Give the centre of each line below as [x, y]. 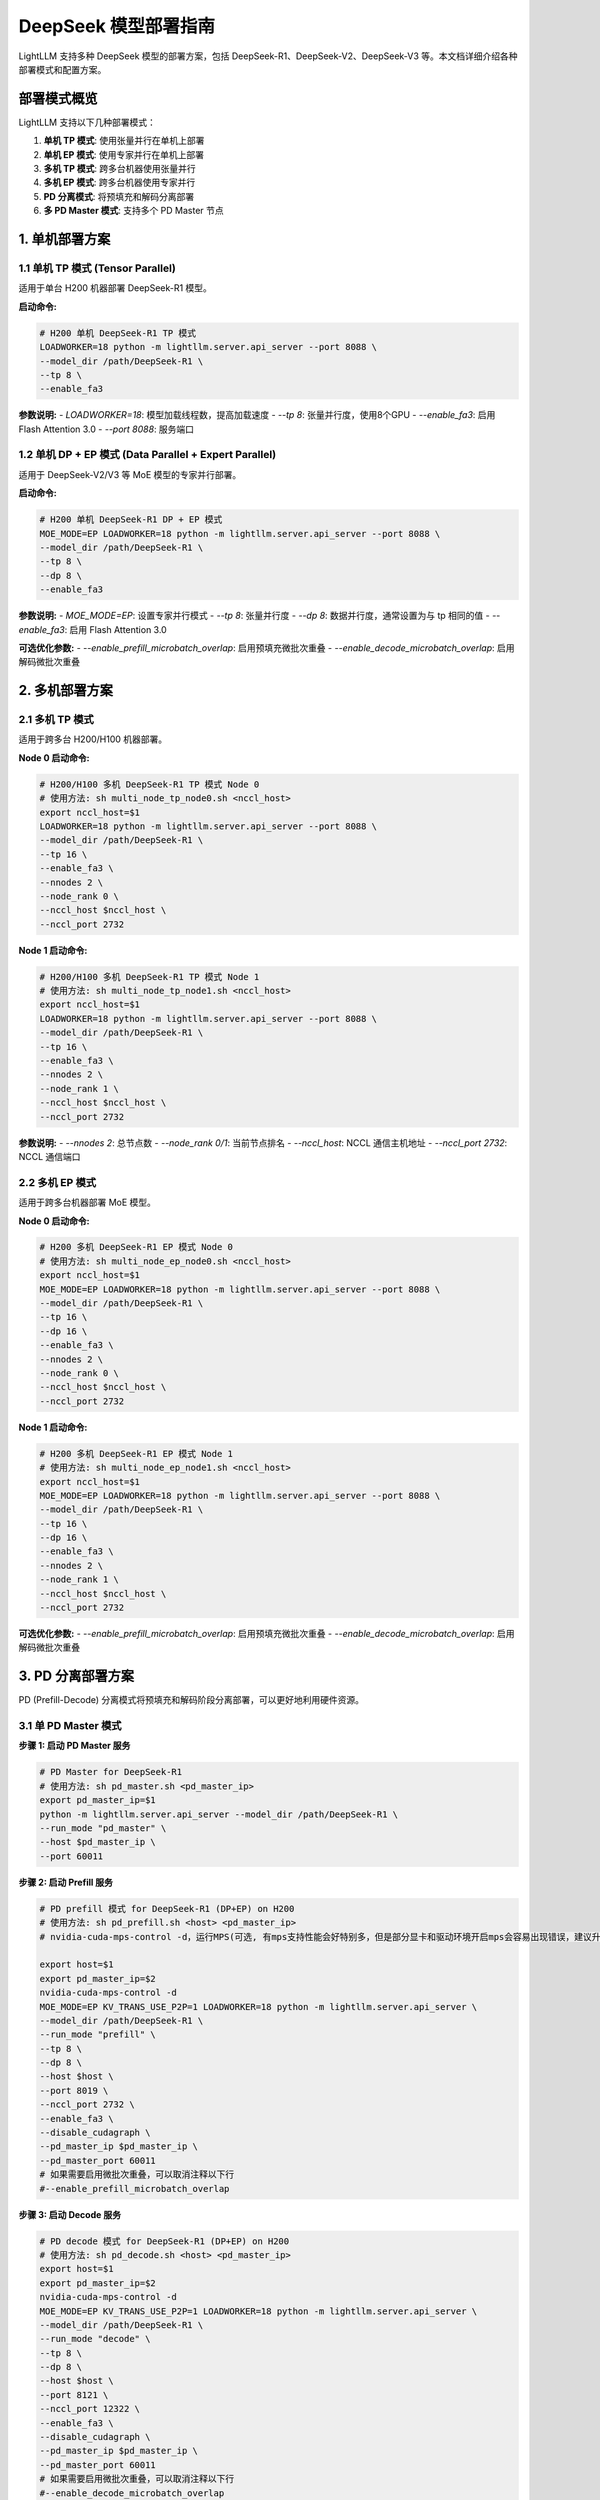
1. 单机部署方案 [64, 239]
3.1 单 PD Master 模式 [70, 1726]
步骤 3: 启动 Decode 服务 [70, 2214]
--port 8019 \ [74, 2090]
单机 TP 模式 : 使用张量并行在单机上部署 [124, 141]
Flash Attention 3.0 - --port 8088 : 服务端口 [106, 429]
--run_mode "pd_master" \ [103, 1828]
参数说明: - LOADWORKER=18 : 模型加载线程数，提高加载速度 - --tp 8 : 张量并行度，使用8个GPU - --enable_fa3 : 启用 [257, 415]
